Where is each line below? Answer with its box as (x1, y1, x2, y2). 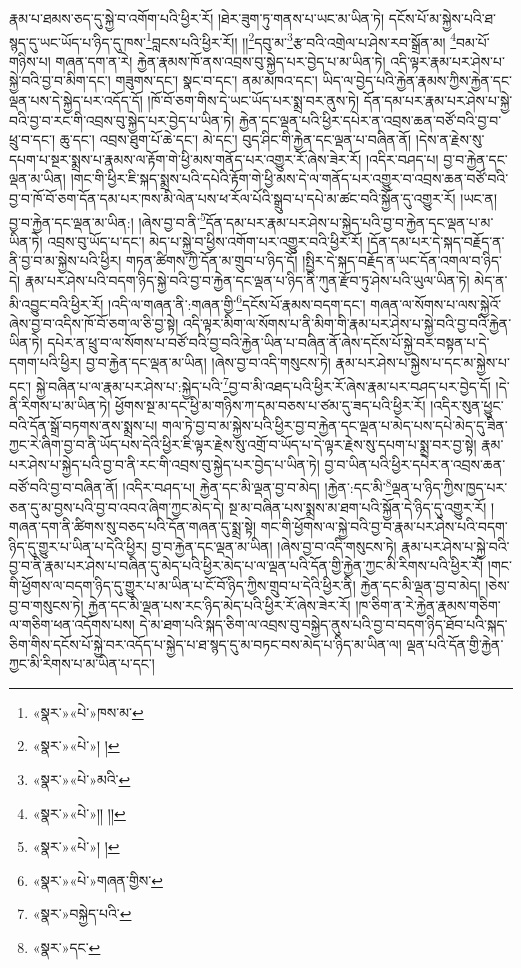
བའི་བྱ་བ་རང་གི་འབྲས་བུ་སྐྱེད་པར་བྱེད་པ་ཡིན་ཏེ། (9, 109, 235, 130)
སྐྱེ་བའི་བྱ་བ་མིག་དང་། (9, 70, 111, 91)
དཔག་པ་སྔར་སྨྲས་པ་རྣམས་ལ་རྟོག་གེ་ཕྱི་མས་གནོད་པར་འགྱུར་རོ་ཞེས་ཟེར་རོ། (9, 148, 362, 169)
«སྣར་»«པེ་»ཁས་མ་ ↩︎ (32, 701, 144, 722)
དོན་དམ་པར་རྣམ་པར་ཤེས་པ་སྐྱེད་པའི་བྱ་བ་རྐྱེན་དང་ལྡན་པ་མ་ (205, 211, 494, 232)
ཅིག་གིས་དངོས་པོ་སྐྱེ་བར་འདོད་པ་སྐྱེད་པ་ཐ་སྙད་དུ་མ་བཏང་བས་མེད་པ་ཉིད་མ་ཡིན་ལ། (9, 633, 402, 654)
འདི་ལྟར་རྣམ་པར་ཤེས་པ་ (390, 50, 505, 71)
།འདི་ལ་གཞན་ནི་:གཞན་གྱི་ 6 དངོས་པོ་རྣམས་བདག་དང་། (108, 290, 366, 314)
